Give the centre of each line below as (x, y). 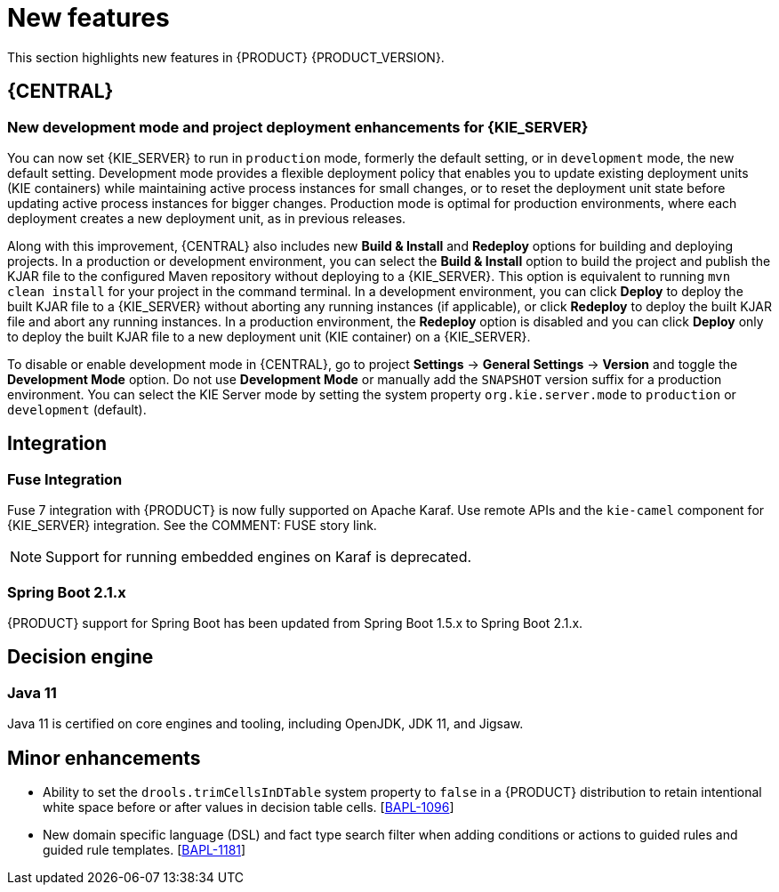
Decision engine (80, 657)
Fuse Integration (65, 479)
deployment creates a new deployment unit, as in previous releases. (207, 218)
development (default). (77, 409)
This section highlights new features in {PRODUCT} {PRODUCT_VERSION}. (226, 57)
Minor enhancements (104, 758)
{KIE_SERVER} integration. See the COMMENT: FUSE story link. (192, 526)
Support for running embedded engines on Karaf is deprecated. (259, 557)
